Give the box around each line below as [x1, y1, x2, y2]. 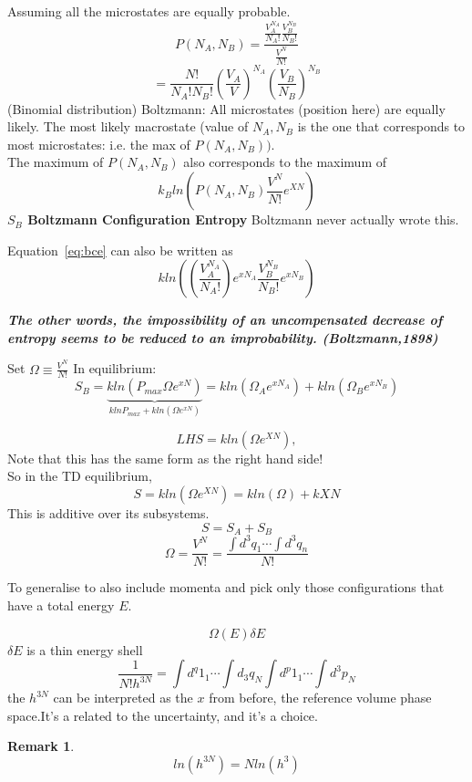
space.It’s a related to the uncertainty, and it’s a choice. [7, 705, 318, 725]
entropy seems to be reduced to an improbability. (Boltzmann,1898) [7, 328, 438, 347]
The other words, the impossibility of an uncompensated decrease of [7, 310, 443, 329]
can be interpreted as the [53, 688, 193, 707]
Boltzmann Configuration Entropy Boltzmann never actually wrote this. [27, 210, 459, 229]
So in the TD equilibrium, [7, 466, 152, 485]
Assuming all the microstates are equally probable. [7, 2, 291, 20]
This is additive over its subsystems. [7, 503, 210, 522]
